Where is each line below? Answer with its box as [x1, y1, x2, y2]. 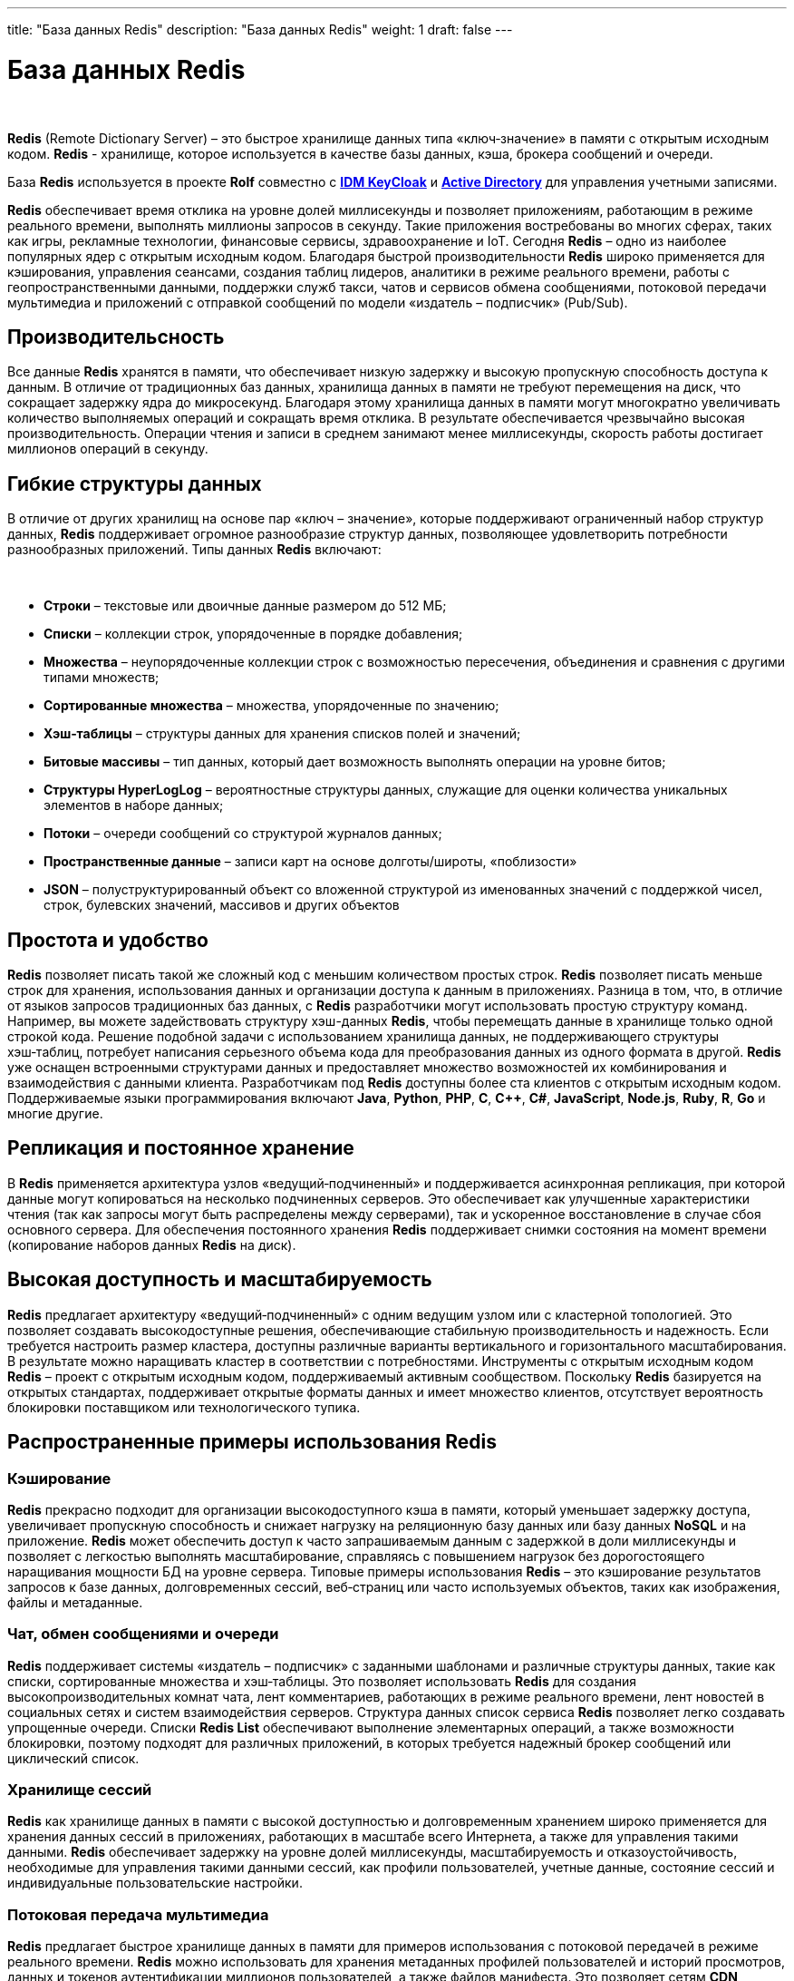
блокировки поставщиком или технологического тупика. [7, 1399, 361, 1415]
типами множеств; [44, 669, 160, 686]
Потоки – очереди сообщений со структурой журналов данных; [44, 825, 442, 842]
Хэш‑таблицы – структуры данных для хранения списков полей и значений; [44, 726, 521, 742]
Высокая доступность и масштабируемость [7, 1268, 432, 1292]
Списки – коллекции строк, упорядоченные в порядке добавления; [44, 626, 463, 642]
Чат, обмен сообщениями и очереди [7, 1625, 279, 1644]
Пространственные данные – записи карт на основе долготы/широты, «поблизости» [44, 854, 577, 870]
